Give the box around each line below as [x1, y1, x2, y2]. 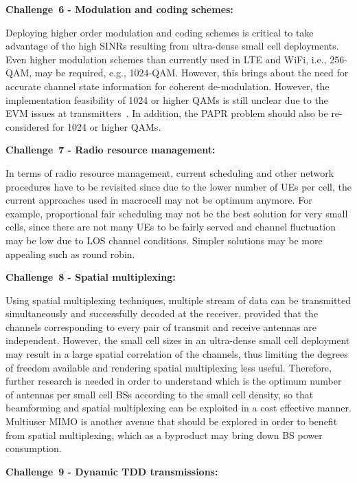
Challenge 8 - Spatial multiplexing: [5, 270, 176, 284]
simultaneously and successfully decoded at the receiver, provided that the [5, 306, 319, 321]
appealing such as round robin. [5, 246, 135, 261]
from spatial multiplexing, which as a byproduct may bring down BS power [5, 427, 323, 442]
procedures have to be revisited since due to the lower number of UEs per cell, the [5, 179, 352, 193]
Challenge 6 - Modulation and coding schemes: [5, 2, 233, 16]
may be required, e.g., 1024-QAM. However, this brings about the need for [34, 65, 349, 80]
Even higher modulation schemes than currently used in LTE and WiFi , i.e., [5, 52, 327, 66]
